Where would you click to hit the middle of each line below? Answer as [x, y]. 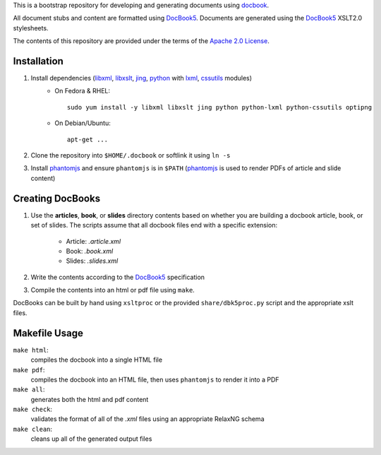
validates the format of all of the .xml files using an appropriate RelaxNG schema [147, 419]
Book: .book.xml [90, 251]
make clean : [33, 429]
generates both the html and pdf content [90, 399]
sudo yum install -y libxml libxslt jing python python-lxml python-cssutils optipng [220, 107]
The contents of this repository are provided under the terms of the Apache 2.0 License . [141, 41]
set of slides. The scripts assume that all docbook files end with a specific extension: [154, 225]
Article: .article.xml [93, 241]
